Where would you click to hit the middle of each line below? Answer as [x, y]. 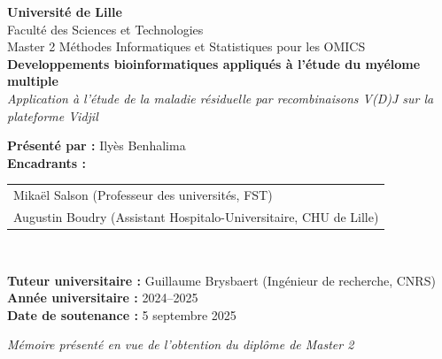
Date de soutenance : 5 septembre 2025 [122, 314]
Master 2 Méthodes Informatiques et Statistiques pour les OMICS [186, 46]
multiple [33, 81]
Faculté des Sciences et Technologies [105, 29]
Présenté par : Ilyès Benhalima [97, 145]
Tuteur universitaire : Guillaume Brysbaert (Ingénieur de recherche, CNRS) [221, 280]
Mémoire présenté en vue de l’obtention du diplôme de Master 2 [181, 344]
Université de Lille [65, 11]
